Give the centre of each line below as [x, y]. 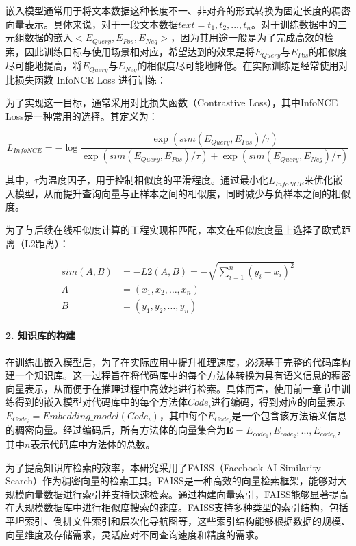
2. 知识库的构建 [40, 335]
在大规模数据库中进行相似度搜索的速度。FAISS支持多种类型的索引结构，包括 [177, 507]
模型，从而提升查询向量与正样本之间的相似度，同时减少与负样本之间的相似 [182, 193]
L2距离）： [47, 243]
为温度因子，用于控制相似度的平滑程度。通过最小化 [154, 180]
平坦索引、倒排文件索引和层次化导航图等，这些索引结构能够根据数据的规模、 [178, 520]
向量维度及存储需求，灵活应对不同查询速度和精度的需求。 [135, 534]
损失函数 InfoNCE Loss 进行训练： [91, 79]
